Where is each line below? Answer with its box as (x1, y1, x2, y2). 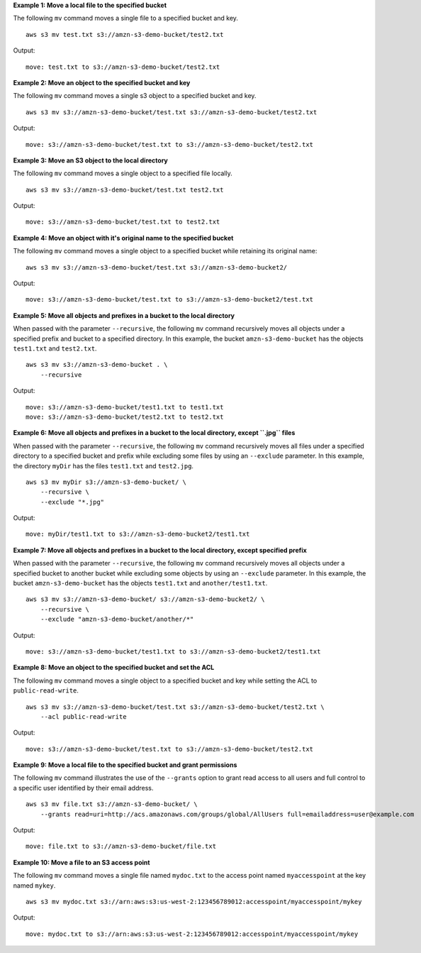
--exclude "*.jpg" (40, 497, 105, 506)
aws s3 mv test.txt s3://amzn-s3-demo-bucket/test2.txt (26, 31, 224, 38)
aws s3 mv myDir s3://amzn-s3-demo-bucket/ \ (26, 478, 187, 486)
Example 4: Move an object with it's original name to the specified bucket (13, 233, 234, 242)
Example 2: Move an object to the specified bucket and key (13, 78, 191, 87)
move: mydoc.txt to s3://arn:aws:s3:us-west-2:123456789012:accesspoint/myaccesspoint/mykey (26, 930, 359, 938)
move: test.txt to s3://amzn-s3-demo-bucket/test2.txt (26, 62, 220, 71)
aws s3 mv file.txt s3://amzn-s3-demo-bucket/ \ (26, 800, 198, 808)
